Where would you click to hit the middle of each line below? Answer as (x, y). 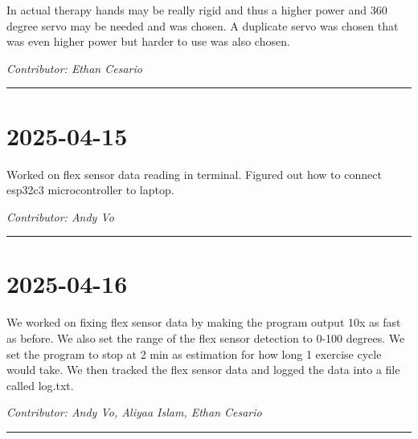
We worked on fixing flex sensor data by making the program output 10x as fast (204, 322)
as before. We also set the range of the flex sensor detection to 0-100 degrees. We (206, 338)
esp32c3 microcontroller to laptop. (90, 190)
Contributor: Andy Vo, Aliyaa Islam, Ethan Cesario (134, 412)
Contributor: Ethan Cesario (74, 68)
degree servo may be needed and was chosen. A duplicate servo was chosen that (203, 25)
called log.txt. (40, 385)
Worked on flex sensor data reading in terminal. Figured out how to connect (194, 174)
